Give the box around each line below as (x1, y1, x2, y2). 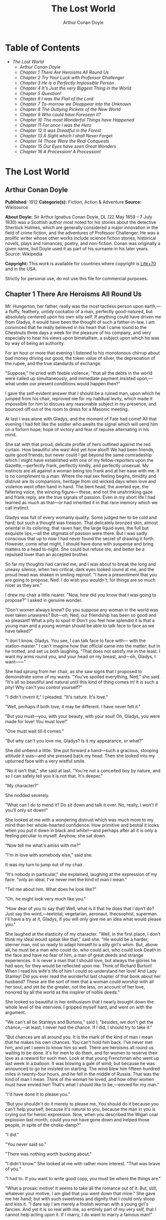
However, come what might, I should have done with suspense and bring (5, 541, 154, 547)
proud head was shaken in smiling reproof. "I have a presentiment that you (5, 571, 157, 577)
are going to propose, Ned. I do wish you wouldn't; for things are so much (5, 577, 156, 583)
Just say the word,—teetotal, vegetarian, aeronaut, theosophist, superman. (5, 910, 158, 916)
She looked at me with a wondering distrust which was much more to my (5, 817, 154, 823)
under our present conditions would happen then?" (16, 380, 120, 386)
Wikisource (5, 204, 28, 210)
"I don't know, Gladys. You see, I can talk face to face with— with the (5, 638, 146, 644)
